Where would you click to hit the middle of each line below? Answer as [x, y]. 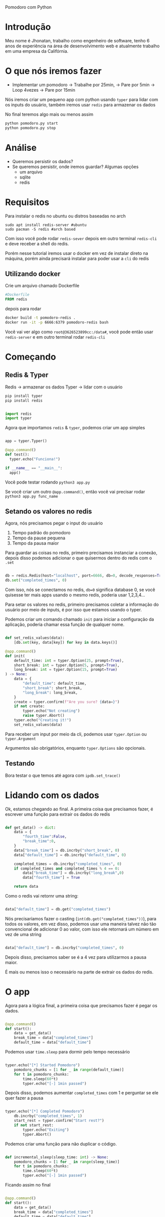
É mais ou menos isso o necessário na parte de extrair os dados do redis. [79, 972]
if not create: [29, 706]
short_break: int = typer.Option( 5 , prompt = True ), [67, 665]
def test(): [17, 455]
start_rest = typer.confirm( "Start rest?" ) [59, 1121]
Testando [20, 764]
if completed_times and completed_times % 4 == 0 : [67, 869]
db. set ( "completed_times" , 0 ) [36, 580]
